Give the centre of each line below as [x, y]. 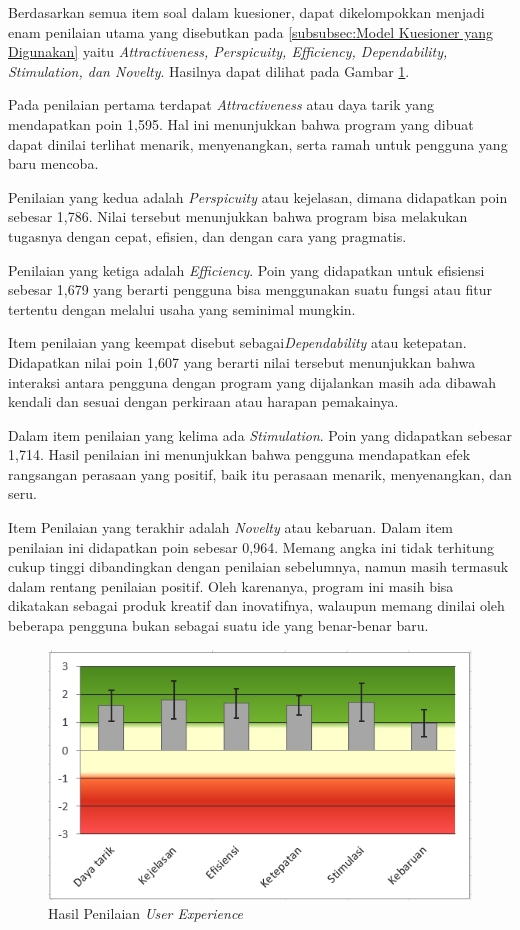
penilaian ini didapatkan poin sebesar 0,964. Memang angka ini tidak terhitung [251, 546]
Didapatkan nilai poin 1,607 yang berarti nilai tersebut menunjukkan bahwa [242, 361]
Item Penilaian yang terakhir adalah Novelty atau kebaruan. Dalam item [231, 527]
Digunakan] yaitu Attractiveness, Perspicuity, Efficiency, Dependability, [228, 51]
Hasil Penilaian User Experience [146, 913]
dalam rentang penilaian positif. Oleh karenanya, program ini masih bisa [231, 585]
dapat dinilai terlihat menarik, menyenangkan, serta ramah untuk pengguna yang [258, 143]
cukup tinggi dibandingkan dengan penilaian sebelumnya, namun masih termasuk [258, 566]
